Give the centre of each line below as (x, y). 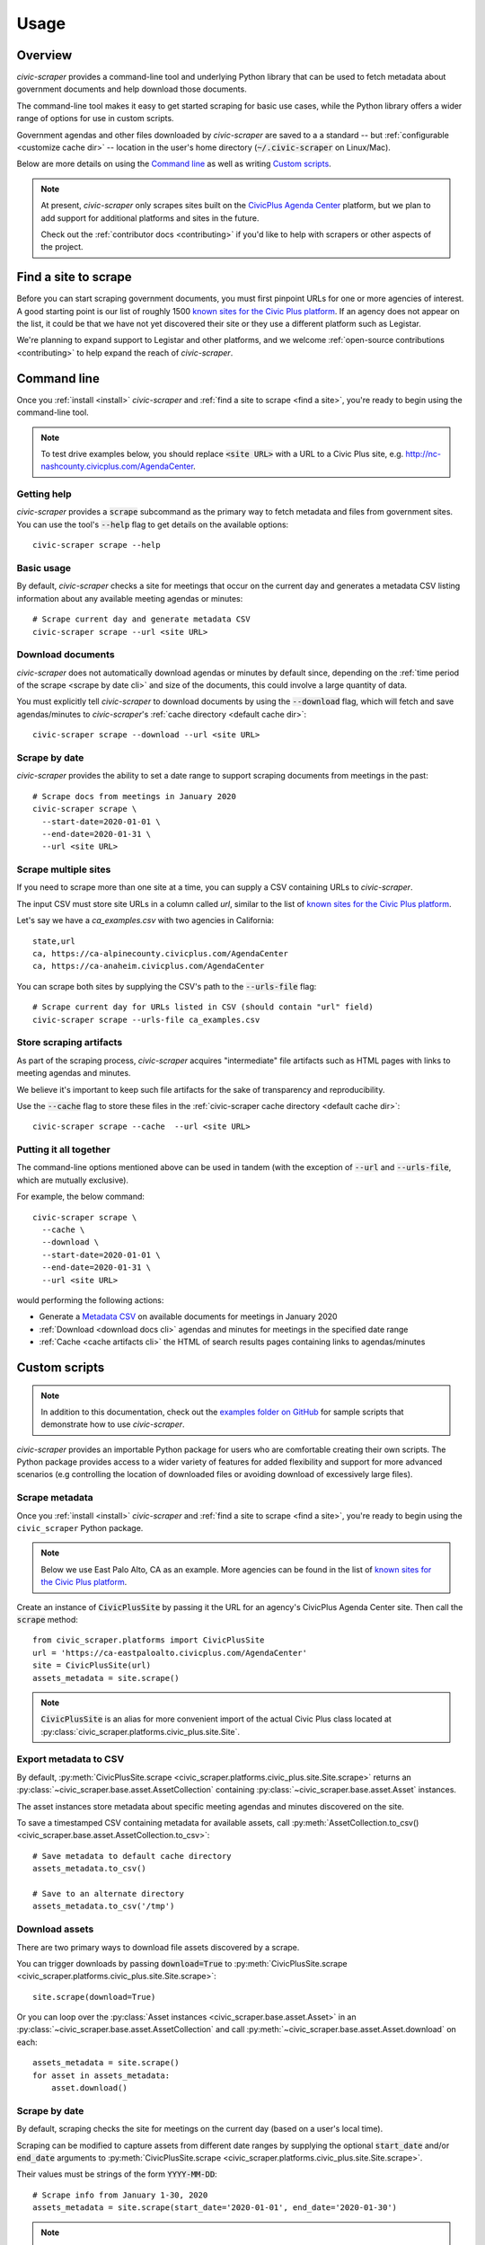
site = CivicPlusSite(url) (92, 1665)
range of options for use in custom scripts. (95, 119)
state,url (54, 941)
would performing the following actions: (90, 1300)
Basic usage (44, 568)
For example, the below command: (81, 1197)
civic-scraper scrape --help (97, 545)
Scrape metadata (55, 1498)
